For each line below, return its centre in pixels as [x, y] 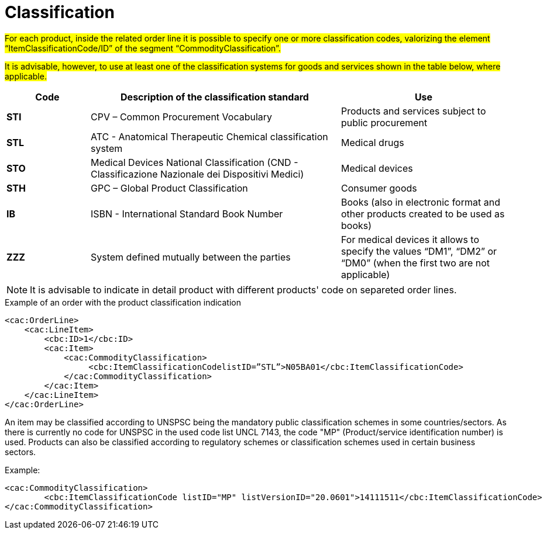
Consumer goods [379, 188]
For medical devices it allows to [410, 239]
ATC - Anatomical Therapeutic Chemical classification [209, 136]
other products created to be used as [423, 214]
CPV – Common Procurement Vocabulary [181, 117]
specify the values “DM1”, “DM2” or [419, 251]
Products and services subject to [413, 111]
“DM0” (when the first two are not [415, 263]
